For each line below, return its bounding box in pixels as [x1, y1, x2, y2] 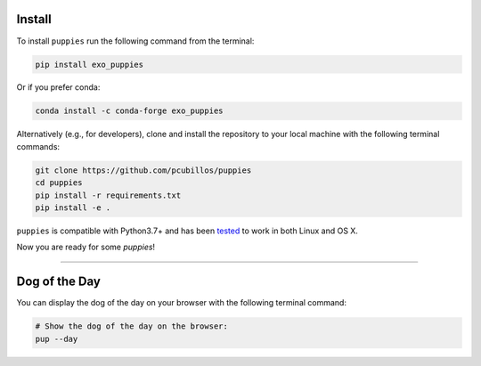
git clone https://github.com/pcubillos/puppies [35, 165, 252, 175]
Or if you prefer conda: [16, 82, 101, 93]
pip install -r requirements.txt [35, 190, 182, 200]
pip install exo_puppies [35, 59, 144, 69]
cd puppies [35, 178, 83, 188]
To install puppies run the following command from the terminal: [16, 36, 255, 46]
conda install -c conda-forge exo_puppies [35, 106, 224, 116]
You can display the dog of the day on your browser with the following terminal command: [16, 297, 347, 308]
